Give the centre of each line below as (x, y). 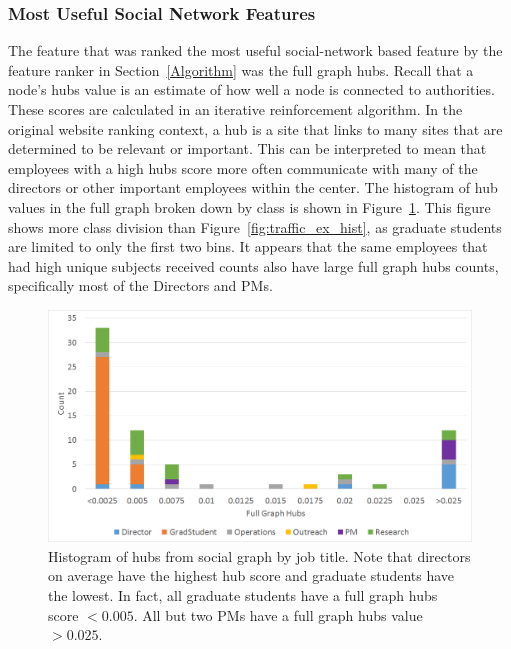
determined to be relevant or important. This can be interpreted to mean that (247, 148)
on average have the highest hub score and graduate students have (251, 575)
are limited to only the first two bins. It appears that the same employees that (248, 246)
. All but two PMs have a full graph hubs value (278, 614)
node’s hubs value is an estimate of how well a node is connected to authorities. (251, 89)
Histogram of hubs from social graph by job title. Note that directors (259, 555)
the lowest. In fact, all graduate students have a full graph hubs (243, 595)
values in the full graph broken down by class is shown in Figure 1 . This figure (249, 206)
